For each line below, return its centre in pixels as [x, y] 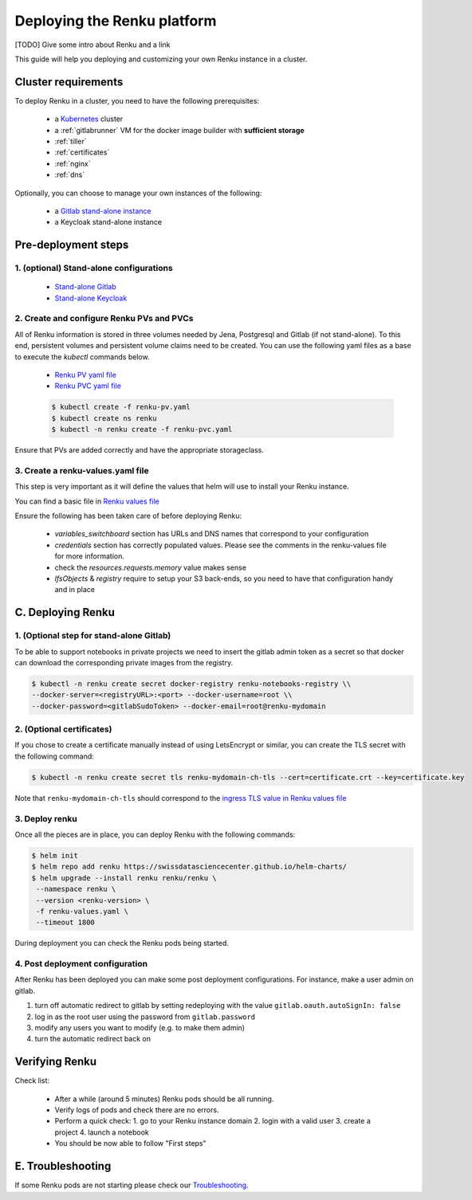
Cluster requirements [69, 82]
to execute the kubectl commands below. [83, 357]
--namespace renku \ [76, 889]
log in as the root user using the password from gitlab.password [145, 1017]
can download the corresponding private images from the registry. [124, 662]
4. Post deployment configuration [81, 964]
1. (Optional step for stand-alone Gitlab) [93, 636]
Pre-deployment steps [72, 245]
